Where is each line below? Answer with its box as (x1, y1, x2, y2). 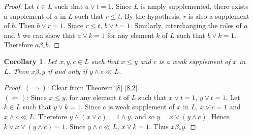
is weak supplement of (108, 101, 175, 112)
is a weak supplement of (158, 56, 231, 66)
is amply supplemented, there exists (140, 1, 249, 11)
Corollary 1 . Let (4, 56, 57, 66)
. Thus (149, 121, 169, 131)
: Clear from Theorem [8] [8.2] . (47, 82, 139, 93)
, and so (130, 111, 155, 121)
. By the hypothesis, (120, 10, 181, 21)
